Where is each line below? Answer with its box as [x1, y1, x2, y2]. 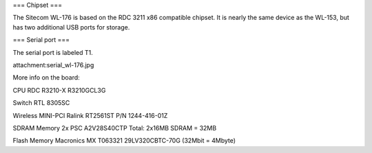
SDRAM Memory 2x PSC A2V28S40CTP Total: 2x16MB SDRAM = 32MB [12, 123, 217, 132]
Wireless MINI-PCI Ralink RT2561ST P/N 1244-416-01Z [12, 111, 168, 119]
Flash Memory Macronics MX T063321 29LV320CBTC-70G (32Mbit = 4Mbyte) [12, 137, 236, 145]
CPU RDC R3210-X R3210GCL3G [12, 86, 106, 94]
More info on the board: [12, 73, 81, 82]
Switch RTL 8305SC [12, 99, 70, 107]
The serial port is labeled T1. [12, 48, 93, 56]
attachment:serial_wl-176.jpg [12, 60, 94, 69]
